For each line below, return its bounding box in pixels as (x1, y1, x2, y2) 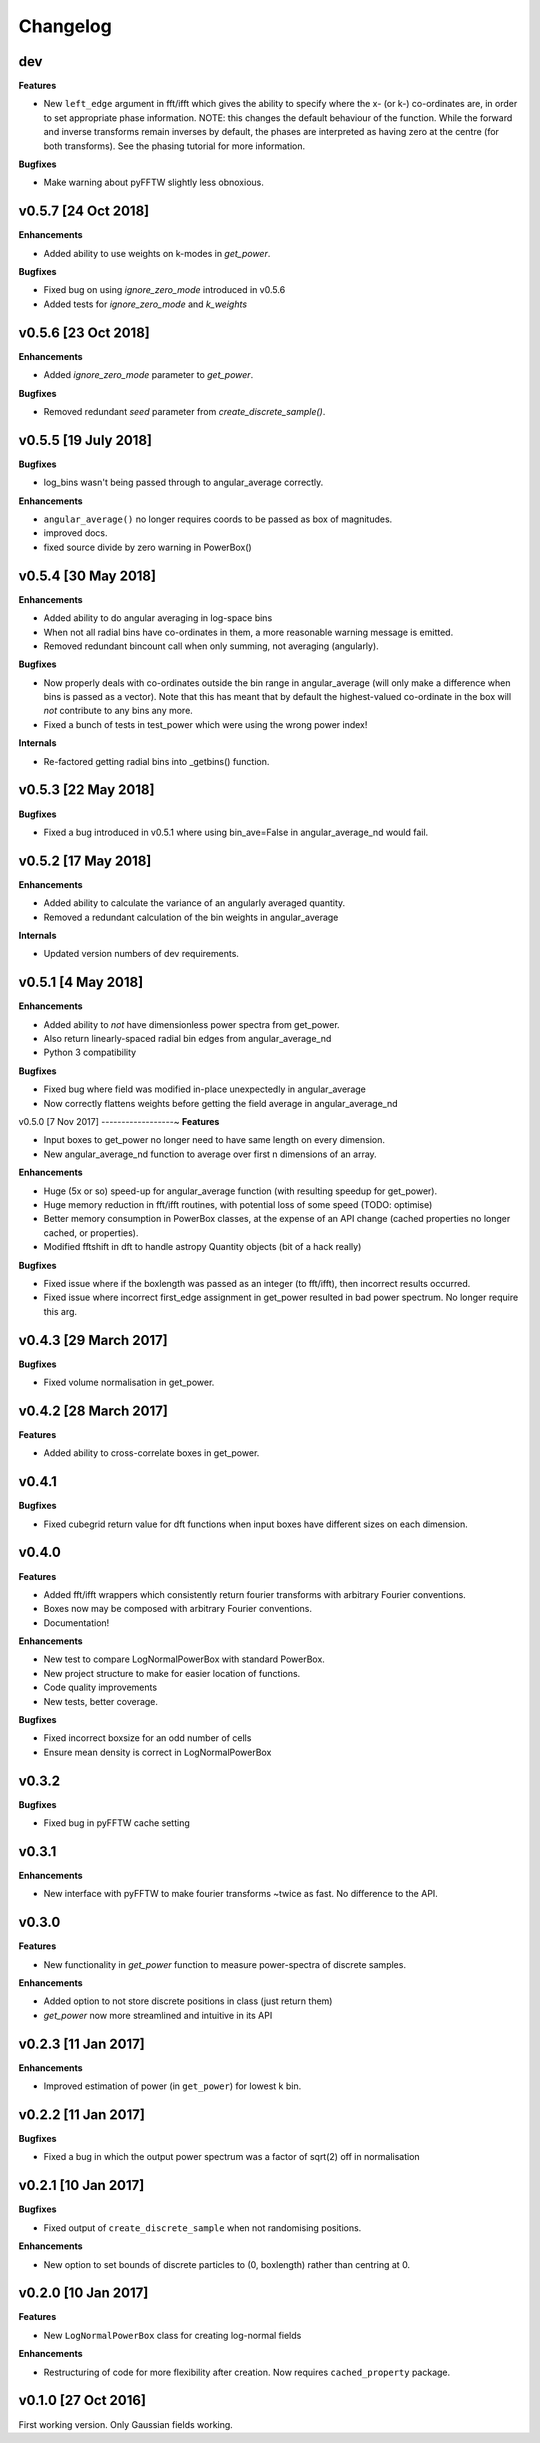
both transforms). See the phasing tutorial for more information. (43, 140, 305, 152)
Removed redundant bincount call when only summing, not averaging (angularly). (43, 640, 379, 652)
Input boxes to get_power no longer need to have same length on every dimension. (43, 1134, 385, 1146)
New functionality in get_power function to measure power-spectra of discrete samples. (43, 1958, 407, 1970)
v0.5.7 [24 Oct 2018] (18, 203, 150, 220)
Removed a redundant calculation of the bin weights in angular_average (43, 911, 339, 923)
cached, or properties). (43, 1226, 139, 1239)
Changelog (18, 15, 112, 37)
